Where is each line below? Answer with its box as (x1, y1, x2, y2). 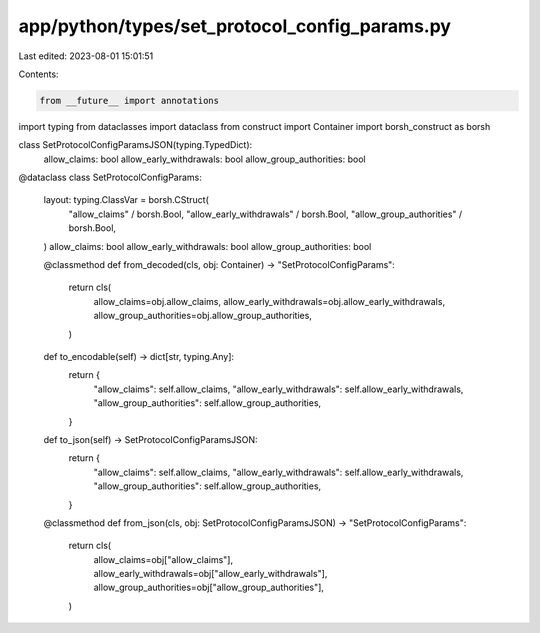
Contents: (18, 68, 59, 80)
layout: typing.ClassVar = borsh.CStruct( (43, 194, 210, 206)
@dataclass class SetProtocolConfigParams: (18, 171, 202, 184)
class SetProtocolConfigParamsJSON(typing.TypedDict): (18, 139, 253, 151)
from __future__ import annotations (39, 95, 220, 106)
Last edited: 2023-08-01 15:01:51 (18, 50, 154, 62)
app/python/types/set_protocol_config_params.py (18, 15, 452, 37)
